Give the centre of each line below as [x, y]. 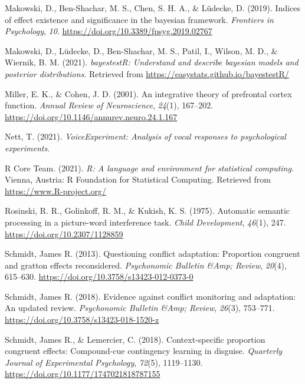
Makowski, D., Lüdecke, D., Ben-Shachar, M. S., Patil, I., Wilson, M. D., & [141, 50]
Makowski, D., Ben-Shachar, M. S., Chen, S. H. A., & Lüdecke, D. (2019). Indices [153, 8]
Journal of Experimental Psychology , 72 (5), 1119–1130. [104, 362]
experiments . [27, 148]
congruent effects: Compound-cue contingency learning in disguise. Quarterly [144, 351]
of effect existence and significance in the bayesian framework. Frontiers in [139, 19]
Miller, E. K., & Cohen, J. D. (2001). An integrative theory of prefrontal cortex [148, 93]
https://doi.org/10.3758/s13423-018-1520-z [82, 320]
